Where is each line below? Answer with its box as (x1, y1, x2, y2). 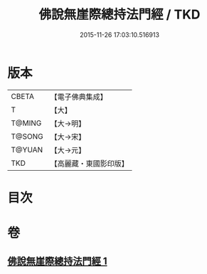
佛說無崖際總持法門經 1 (7, 255, 108, 268)
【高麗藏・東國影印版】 (50, 158, 129, 168)
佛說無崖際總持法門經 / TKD (38, 6, 201, 23)
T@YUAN (11, 144, 43, 154)
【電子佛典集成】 (50, 92, 108, 102)
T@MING (11, 118, 42, 128)
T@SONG (11, 131, 44, 141)
